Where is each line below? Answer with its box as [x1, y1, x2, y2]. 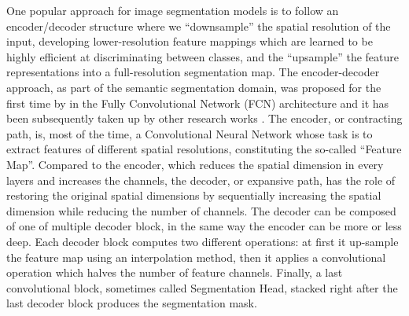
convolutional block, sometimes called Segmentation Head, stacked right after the [6, 279, 398, 296]
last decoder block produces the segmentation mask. [6, 295, 257, 311]
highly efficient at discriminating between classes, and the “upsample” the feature [6, 48, 399, 64]
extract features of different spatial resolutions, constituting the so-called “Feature [6, 141, 402, 157]
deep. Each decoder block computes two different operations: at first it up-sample [6, 233, 399, 249]
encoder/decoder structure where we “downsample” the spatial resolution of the [6, 17, 391, 34]
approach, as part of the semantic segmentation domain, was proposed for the [6, 79, 381, 95]
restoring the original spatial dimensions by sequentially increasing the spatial [6, 187, 381, 204]
